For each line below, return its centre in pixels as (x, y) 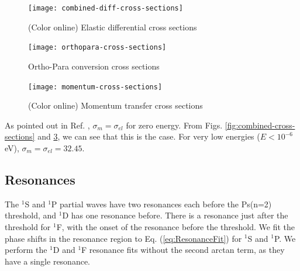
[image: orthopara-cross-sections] (97, 48)
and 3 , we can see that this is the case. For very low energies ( (149, 136)
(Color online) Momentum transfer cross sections (115, 105)
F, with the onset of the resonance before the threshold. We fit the (176, 226)
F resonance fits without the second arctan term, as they (183, 250)
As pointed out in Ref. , (47, 125)
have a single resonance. (48, 261)
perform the (26, 250)
